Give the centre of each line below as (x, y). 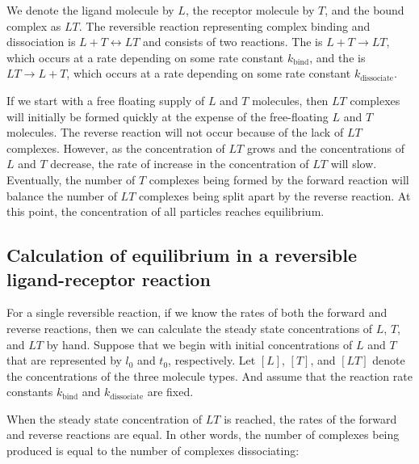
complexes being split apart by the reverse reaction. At (275, 195)
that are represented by (64, 360)
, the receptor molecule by (250, 10)
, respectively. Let (212, 360)
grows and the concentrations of (325, 148)
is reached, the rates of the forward (310, 418)
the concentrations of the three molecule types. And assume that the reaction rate (209, 375)
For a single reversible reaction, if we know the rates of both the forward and (197, 312)
